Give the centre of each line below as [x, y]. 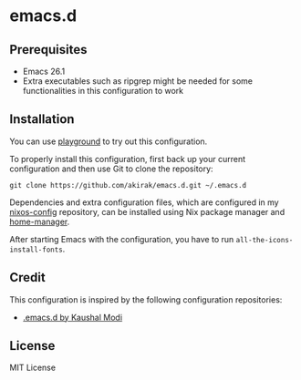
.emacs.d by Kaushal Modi [73, 317]
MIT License [33, 368]
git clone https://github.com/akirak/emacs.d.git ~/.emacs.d [128, 185]
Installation [42, 119]
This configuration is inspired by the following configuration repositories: [146, 299]
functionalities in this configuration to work [103, 91]
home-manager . [40, 221]
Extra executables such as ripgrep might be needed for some [138, 81]
